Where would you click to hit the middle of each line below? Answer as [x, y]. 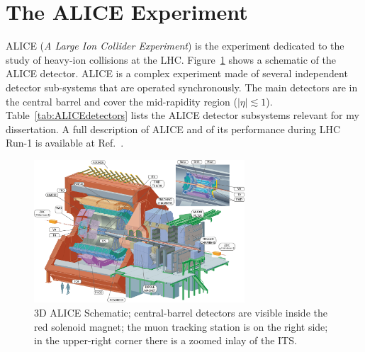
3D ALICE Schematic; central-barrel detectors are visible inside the [181, 312]
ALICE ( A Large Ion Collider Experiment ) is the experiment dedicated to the [175, 46]
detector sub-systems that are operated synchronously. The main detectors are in [182, 87]
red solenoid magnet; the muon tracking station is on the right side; [181, 326]
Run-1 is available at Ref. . [65, 143]
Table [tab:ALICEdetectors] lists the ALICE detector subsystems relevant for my [182, 115]
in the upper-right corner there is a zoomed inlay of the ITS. [165, 340]
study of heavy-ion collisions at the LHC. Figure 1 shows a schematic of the [171, 59]
